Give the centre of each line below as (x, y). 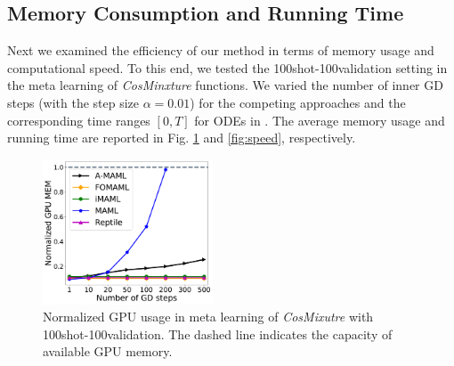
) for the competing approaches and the (298, 102)
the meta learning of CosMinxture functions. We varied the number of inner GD (225, 85)
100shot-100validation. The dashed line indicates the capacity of (218, 333)
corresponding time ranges (79, 120)
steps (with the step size (73, 102)
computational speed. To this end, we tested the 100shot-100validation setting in (227, 67)
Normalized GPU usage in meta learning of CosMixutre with (208, 317)
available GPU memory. (108, 351)
